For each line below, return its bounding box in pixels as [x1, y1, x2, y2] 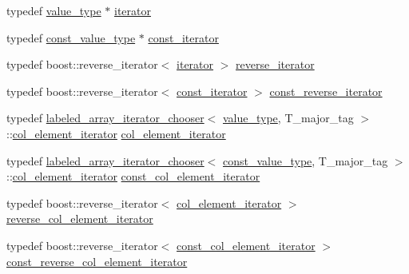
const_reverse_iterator [269, 82, 383, 99]
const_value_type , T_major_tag [222, 152, 388, 169]
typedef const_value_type [6, 29, 136, 46]
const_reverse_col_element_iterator [6, 252, 188, 269]
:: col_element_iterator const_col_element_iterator [6, 168, 260, 185]
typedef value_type [6, 2, 101, 18]
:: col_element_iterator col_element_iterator [6, 125, 226, 141]
